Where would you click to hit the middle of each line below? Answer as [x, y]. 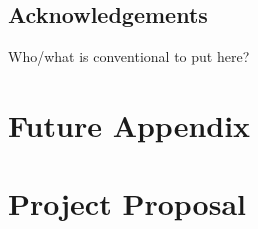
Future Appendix [129, 124]
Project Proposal [127, 203]
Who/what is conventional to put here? [129, 56]
